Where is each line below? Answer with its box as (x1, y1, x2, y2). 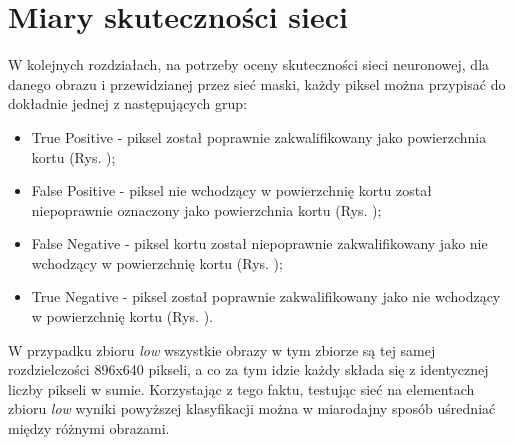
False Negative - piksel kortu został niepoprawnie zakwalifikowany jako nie (31, 233, 488, 254)
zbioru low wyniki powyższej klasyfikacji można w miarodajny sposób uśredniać (8, 398, 496, 419)
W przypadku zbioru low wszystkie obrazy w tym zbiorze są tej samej (8, 339, 436, 360)
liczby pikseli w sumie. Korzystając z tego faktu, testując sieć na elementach (8, 378, 475, 399)
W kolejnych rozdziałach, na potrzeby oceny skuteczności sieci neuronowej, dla (8, 54, 490, 75)
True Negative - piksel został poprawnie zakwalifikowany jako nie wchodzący (31, 286, 501, 307)
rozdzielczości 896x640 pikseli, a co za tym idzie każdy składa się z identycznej (8, 359, 489, 380)
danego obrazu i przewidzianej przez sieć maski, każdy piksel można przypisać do (8, 73, 506, 94)
